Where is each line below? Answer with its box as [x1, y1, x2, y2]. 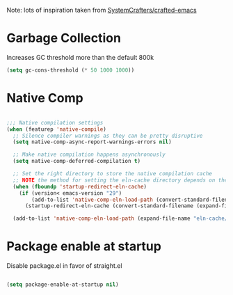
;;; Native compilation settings [6, 119, 104, 126]
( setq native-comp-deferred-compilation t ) [13, 158, 140, 165]
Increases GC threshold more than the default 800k [6, 53, 154, 61]
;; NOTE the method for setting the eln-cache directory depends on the [13, 177, 228, 184]
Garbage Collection [6, 31, 121, 46]
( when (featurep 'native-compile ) [6, 125, 107, 133]
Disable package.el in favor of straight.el [6, 262, 122, 270]
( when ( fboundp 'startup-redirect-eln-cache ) [13, 183, 147, 190]
